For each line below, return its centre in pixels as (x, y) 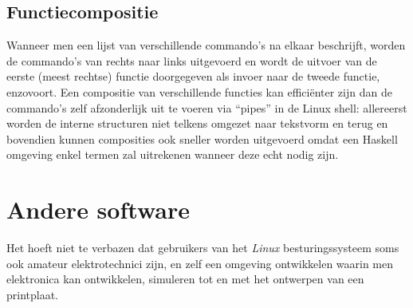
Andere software (98, 209)
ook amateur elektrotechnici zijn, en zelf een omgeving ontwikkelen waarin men (200, 263)
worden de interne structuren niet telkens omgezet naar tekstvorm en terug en (197, 123)
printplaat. (33, 294)
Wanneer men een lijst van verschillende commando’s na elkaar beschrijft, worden (206, 45)
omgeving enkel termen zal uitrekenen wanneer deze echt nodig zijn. (173, 154)
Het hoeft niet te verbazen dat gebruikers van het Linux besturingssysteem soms (203, 248)
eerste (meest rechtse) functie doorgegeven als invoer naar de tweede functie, (193, 76)
